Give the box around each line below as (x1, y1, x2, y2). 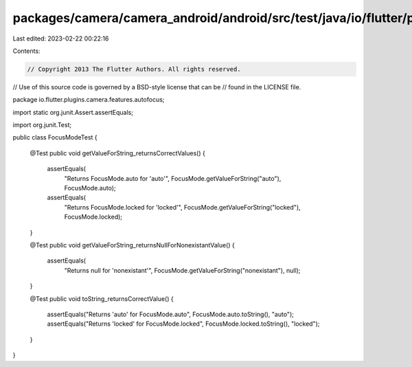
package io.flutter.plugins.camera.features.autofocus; (12, 96, 165, 104)
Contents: (12, 47, 41, 55)
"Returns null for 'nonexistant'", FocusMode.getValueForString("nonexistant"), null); (64, 266, 301, 274)
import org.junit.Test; (12, 121, 72, 129)
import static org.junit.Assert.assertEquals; (12, 108, 134, 116)
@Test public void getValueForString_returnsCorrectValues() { (30, 148, 205, 157)
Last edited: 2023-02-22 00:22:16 (12, 34, 109, 43)
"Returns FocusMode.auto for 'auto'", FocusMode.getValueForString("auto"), (64, 174, 282, 182)
